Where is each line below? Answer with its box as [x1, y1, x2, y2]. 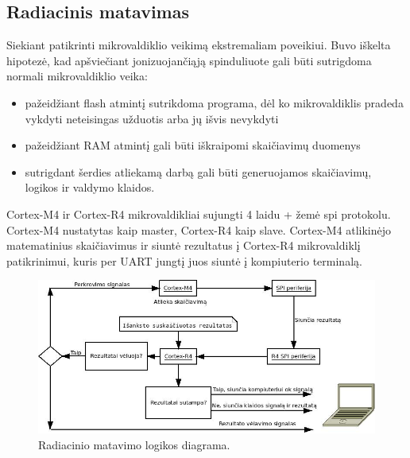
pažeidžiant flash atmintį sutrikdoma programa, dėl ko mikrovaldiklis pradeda [25, 94, 404, 111]
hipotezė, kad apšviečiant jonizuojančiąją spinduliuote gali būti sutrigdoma [6, 52, 372, 68]
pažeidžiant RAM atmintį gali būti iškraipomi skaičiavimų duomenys [25, 137, 361, 153]
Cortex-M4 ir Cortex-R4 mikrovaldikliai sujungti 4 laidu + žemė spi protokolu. [6, 205, 391, 222]
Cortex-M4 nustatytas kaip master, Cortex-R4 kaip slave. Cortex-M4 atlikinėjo [6, 221, 392, 238]
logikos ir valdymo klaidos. [25, 179, 155, 196]
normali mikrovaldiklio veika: [6, 68, 148, 84]
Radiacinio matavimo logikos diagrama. [38, 436, 230, 452]
